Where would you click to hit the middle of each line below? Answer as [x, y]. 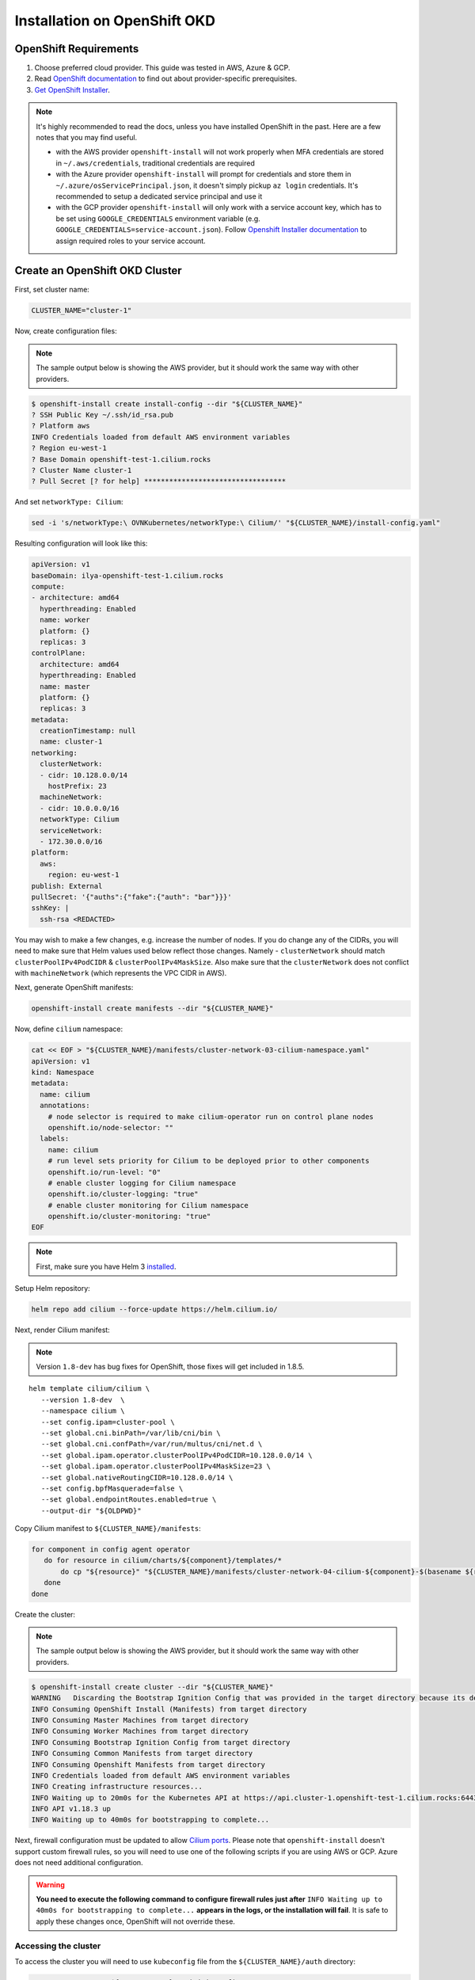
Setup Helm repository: [52, 1289]
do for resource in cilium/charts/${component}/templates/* [163, 1561]
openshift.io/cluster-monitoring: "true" [129, 1217]
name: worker [65, 620]
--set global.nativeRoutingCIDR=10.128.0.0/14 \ [137, 1477]
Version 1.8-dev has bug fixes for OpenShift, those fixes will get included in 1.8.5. [170, 1367]
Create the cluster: [45, 1614]
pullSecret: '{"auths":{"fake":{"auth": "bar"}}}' [132, 897]
